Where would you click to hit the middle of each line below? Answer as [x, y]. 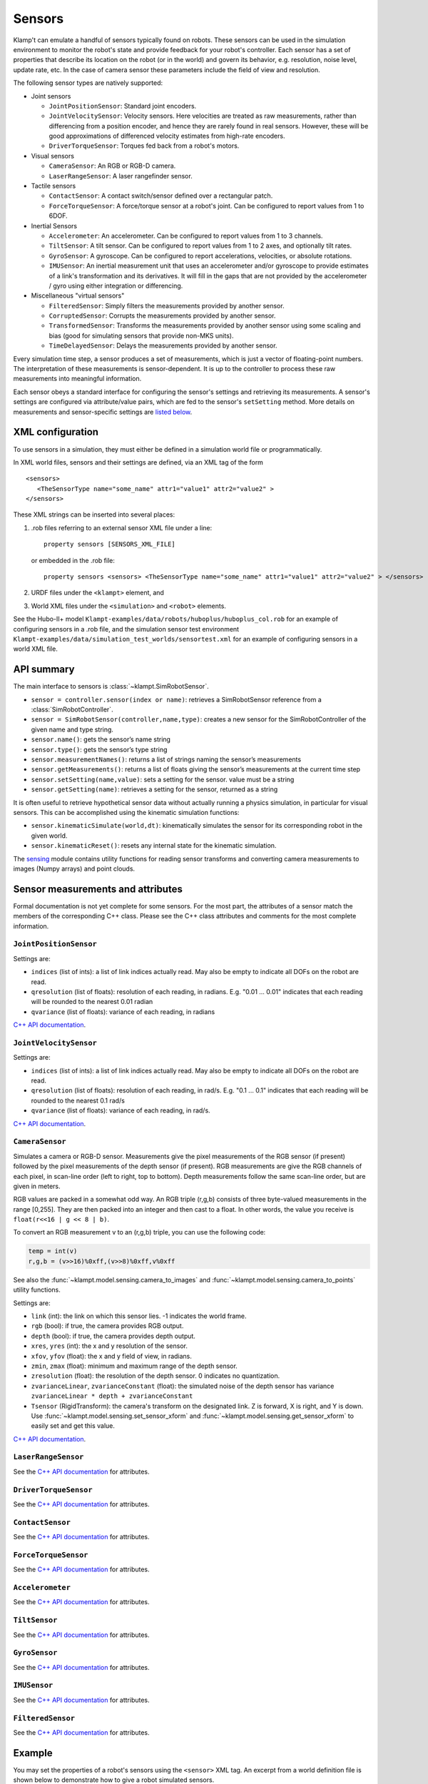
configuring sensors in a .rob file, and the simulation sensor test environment [126, 629]
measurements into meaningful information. [77, 379]
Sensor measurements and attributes [98, 889]
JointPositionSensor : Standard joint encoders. [123, 106]
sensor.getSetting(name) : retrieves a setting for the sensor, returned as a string [154, 789]
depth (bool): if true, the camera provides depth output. [113, 1336]
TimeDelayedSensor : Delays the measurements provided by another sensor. [163, 345]
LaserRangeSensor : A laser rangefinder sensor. [121, 176]
